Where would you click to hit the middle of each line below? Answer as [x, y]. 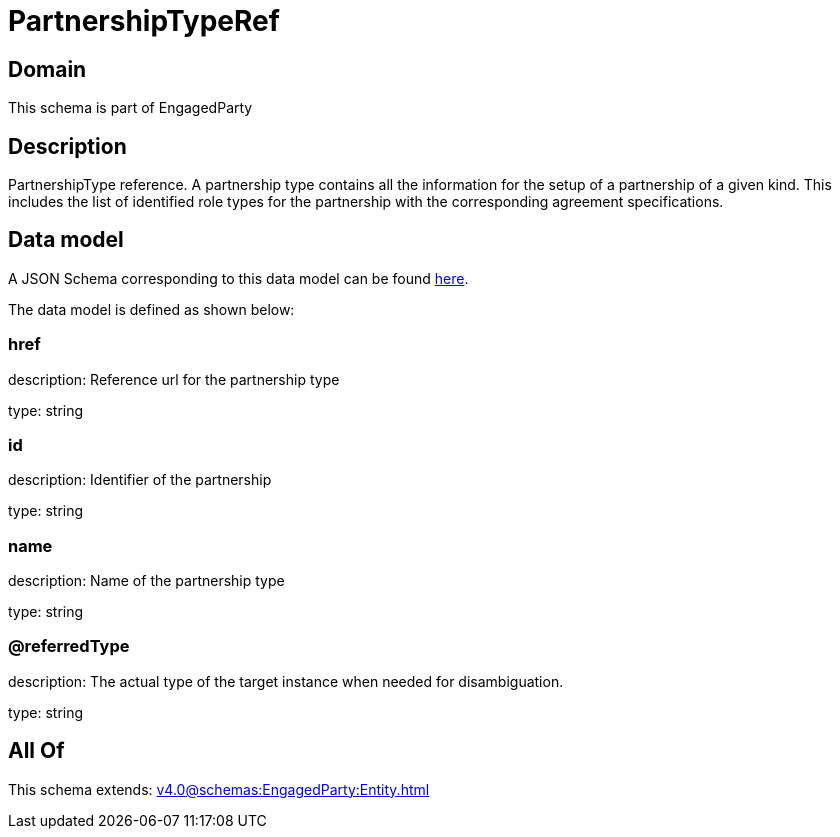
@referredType [69, 646]
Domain [47, 69]
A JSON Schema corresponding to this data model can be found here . [238, 278]
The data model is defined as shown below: [151, 309]
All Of [36, 751]
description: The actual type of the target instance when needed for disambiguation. [286, 681]
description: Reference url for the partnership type [174, 379]
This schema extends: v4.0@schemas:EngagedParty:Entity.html [219, 789]
